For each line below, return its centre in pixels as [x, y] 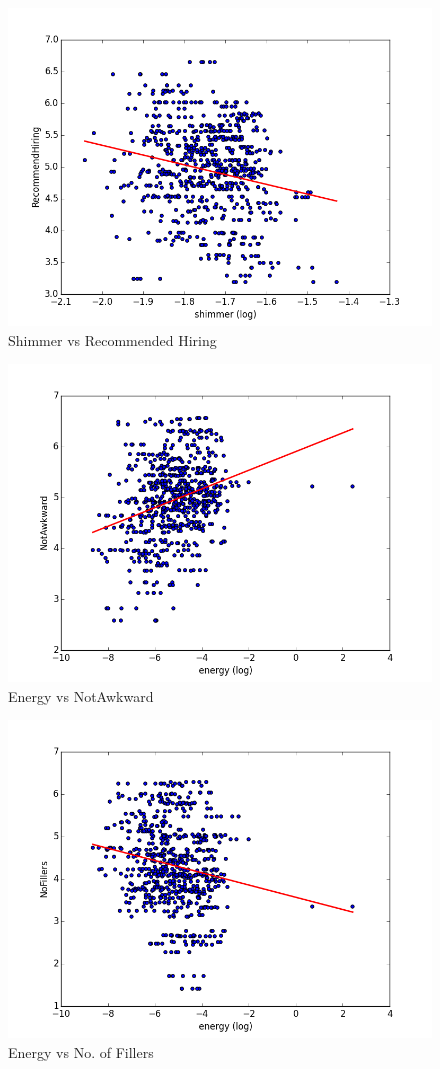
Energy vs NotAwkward [81, 695]
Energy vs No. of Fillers [81, 1051]
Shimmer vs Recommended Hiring [112, 339]
